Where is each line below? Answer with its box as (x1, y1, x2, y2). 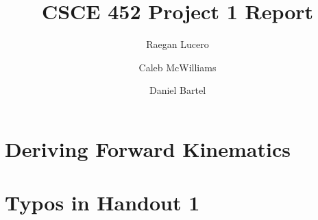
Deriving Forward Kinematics (5, 134, 291, 162)
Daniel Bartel (149, 83, 206, 97)
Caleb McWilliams (138, 60, 217, 74)
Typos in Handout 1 (5, 188, 200, 217)
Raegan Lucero (146, 37, 209, 51)
